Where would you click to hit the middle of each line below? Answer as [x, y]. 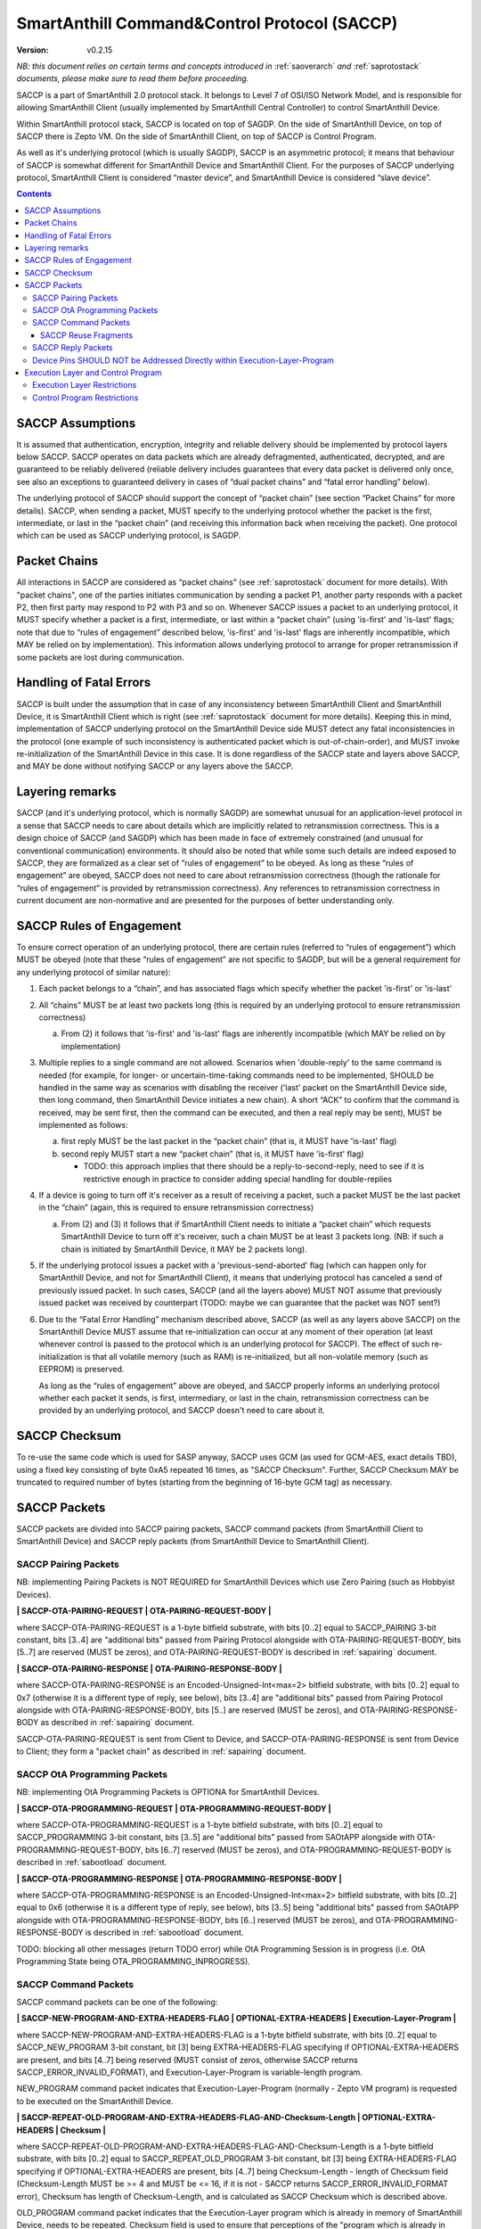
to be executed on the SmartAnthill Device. [95, 2101]
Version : [33, 50]
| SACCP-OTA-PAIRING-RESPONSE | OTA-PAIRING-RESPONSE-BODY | [149, 1668]
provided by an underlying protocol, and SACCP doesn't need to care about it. [182, 1411]
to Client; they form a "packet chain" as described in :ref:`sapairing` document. [161, 1751]
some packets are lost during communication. [100, 657]
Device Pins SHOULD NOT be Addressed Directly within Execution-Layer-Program [183, 360]
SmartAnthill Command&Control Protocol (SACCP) [207, 23]
